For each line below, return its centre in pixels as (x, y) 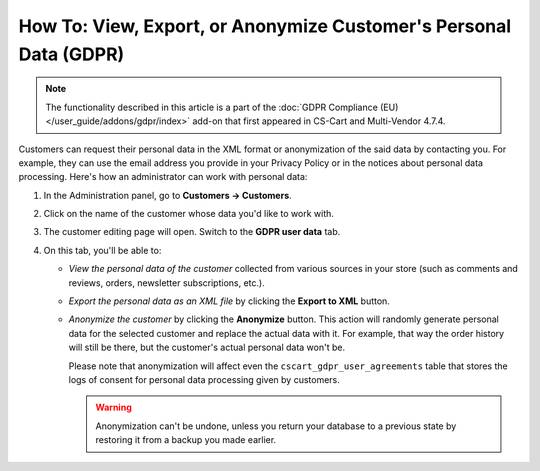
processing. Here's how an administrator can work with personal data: (163, 177)
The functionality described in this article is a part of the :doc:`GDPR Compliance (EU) (222, 107)
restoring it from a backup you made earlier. (186, 440)
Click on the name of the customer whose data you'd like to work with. (189, 214)
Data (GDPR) (71, 54)
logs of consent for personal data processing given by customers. (204, 379)
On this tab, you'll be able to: (102, 250)
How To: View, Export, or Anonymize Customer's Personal (265, 26)
